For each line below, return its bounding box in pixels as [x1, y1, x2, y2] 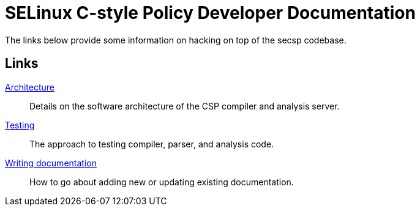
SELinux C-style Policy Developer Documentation [5, 2, 416, 23]
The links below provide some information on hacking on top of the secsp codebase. [5, 34, 347, 45]
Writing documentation [5, 157, 97, 168]
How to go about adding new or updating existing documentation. [29, 176, 294, 187]
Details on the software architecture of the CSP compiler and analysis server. [29, 100, 340, 111]
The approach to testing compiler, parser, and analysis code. [29, 138, 274, 149]
